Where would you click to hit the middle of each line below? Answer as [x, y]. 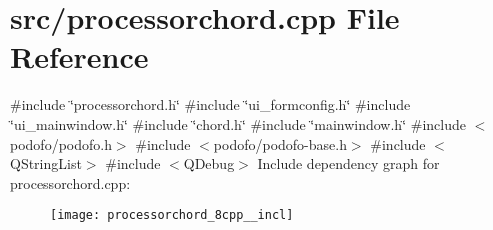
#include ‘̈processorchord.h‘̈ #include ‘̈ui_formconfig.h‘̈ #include [210, 104]
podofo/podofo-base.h [280, 143]
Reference [79, 56]
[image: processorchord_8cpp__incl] [172, 215]
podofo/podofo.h [61, 143]
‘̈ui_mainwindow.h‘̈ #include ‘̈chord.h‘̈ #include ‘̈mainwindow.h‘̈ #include [238, 123]
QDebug [209, 163]
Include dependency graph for [348, 163]
